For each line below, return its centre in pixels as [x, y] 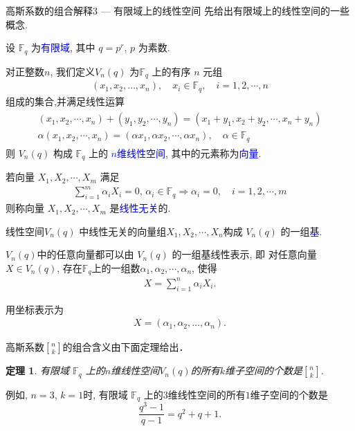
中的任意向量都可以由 [85, 254]
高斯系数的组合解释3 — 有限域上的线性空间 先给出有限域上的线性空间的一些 [177, 10]
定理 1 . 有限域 [37, 370]
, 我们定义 [72, 71]
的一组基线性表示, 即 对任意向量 [244, 254]
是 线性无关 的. [140, 208]
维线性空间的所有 [207, 394]
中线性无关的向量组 [123, 231]
